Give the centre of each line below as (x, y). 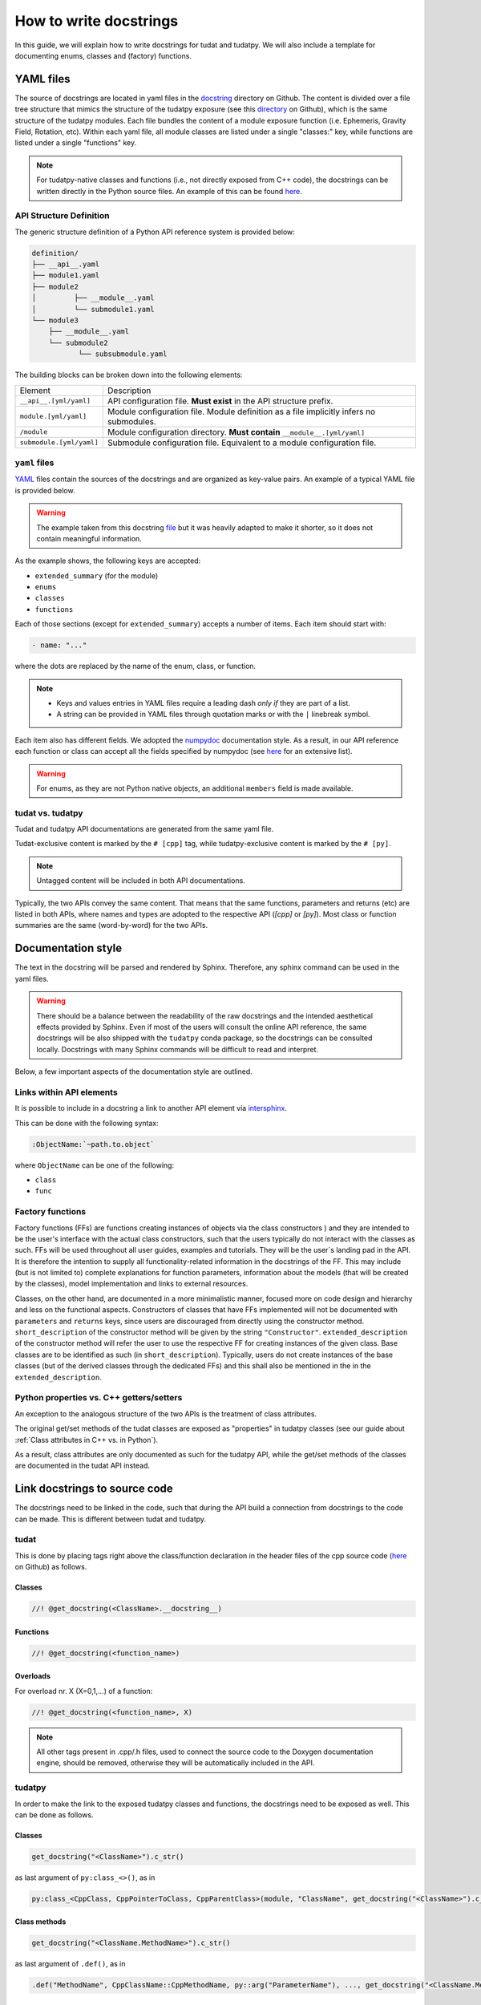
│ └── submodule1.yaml (93, 309)
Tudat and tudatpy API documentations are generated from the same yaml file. (144, 829)
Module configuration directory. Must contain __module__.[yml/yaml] (236, 431)
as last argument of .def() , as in (70, 1964)
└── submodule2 (78, 342)
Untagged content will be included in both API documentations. (141, 881)
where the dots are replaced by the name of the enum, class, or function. (135, 666)
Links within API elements (66, 1092)
